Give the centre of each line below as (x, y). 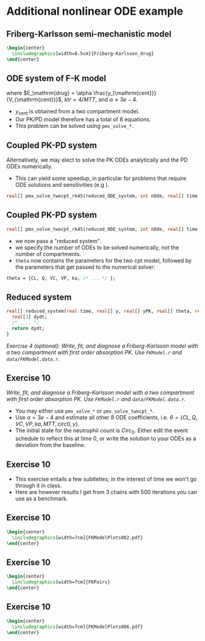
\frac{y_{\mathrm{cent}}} (125, 93)
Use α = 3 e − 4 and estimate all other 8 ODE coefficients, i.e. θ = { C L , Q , (106, 418)
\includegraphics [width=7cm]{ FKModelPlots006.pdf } (77, 627)
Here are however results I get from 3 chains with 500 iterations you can (106, 492)
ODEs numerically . (30, 167)
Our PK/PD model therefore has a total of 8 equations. (83, 119)
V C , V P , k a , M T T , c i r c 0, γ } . (47, 424)
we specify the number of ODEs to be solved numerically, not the (97, 247)
